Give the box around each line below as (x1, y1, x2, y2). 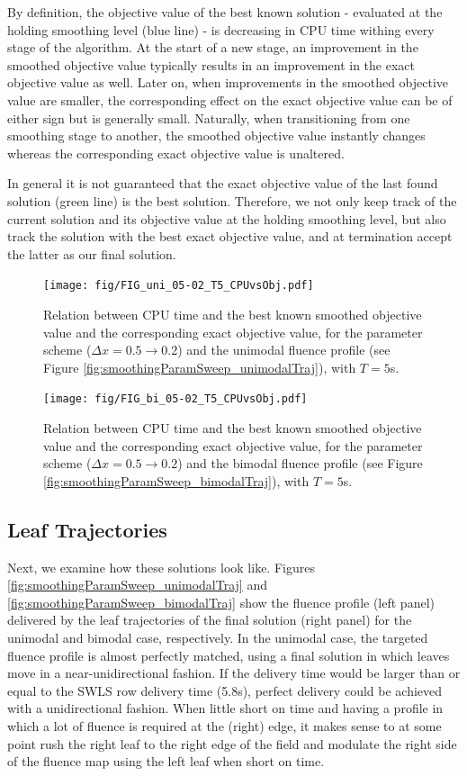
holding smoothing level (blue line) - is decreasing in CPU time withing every (7, 20, 435, 39)
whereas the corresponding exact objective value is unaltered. (7, 143, 345, 162)
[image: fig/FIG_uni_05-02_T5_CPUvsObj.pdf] (43, 279, 314, 293)
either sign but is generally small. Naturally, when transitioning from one (7, 108, 410, 127)
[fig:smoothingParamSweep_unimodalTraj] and (7, 575, 267, 594)
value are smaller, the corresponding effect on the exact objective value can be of (7, 90, 453, 109)
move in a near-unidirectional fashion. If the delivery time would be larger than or (7, 663, 461, 682)
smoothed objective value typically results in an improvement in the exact (7, 55, 415, 74)
